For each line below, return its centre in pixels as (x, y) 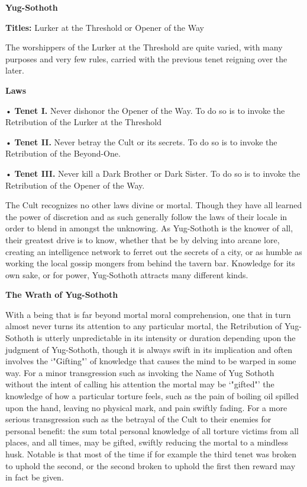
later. (15, 70)
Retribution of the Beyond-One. (63, 153)
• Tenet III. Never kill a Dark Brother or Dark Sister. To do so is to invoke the (153, 173)
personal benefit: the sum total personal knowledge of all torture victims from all (152, 430)
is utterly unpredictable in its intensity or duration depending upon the (166, 338)
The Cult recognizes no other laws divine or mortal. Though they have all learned (154, 205)
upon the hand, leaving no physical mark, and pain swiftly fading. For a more (146, 407)
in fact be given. (35, 477)
